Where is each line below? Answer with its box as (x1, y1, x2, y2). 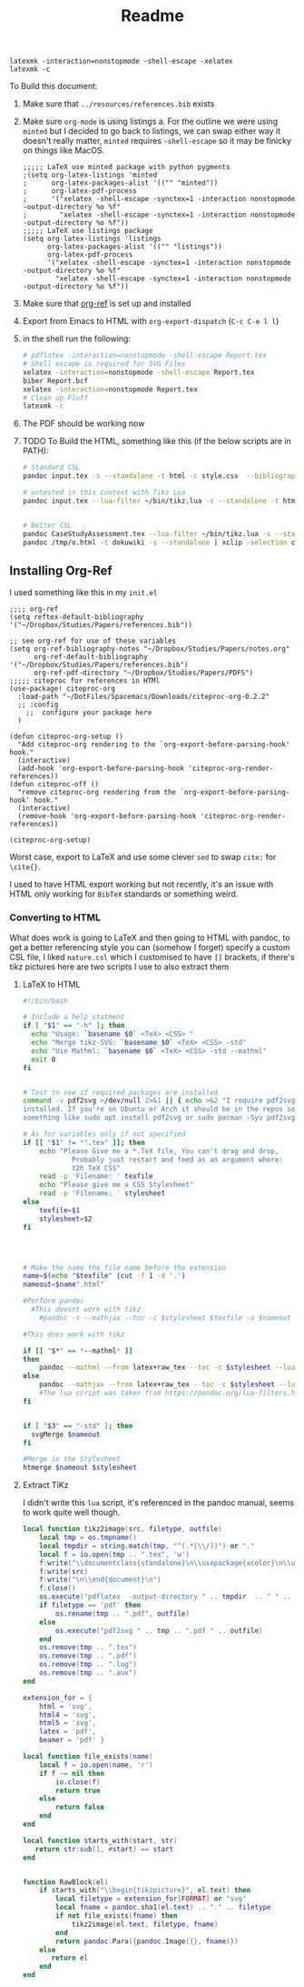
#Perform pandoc (22, 1296, 84, 1306)
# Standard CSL (22, 463, 81, 472)
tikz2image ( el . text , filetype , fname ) (71, 1920, 219, 1929)
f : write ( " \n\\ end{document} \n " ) (39, 1576, 162, 1585)
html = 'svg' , (39, 1701, 93, 1711)
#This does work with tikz (22, 1330, 125, 1339)
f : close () (39, 1584, 76, 1593)
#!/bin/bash (22, 996, 68, 1006)
